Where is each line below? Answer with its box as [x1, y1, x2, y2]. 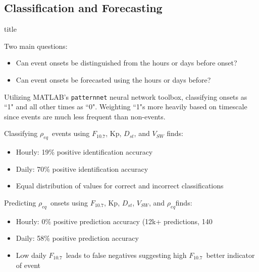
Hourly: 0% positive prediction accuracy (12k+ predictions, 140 [16, 216, 213, 226]
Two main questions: [4, 40, 68, 51]
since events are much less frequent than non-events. [4, 111, 166, 121]
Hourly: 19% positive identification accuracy [16, 147, 153, 157]
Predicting [4, 197, 36, 208]
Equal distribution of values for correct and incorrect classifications [16, 180, 224, 191]
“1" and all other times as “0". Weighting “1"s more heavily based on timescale [4, 101, 247, 112]
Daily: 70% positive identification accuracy [16, 163, 148, 174]
